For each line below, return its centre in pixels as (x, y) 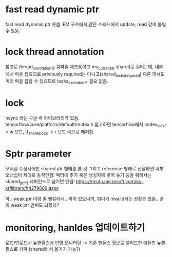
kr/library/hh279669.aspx (32, 188)
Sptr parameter (39, 154)
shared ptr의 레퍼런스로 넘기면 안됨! (40, 182)
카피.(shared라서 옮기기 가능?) (50, 249)
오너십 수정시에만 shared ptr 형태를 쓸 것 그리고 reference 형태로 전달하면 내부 (84, 168)
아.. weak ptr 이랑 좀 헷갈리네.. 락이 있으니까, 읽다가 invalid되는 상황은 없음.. (82, 199)
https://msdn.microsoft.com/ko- (110, 181)
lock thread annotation (55, 52)
